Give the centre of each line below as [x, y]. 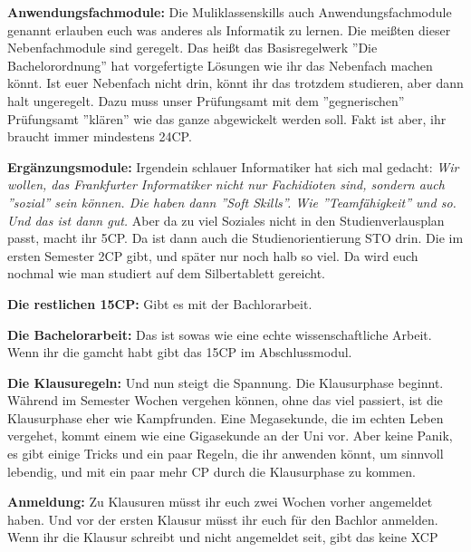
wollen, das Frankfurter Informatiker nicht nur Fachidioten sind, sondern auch [226, 184]
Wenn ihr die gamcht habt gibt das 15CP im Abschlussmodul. [180, 352]
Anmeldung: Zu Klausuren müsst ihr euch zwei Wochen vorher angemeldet [220, 502]
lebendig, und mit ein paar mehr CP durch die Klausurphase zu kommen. [211, 471]
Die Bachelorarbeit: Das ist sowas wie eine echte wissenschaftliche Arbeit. [220, 334]
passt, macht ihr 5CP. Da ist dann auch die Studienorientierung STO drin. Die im [235, 238]
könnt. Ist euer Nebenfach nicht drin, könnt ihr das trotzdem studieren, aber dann [235, 83]
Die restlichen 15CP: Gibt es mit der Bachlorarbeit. [160, 303]
